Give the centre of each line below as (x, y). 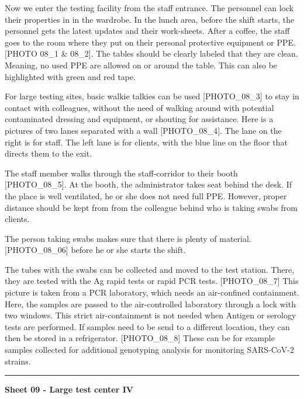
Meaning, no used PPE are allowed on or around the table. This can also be (141, 65)
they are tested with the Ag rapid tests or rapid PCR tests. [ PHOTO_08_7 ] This (152, 281)
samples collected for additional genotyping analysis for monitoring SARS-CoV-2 (149, 350)
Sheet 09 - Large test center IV (69, 389)
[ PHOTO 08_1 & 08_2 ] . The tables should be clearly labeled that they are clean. (151, 53)
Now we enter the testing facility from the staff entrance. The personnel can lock (149, 8)
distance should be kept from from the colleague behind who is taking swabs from (151, 207)
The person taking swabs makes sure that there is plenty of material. (128, 238)
